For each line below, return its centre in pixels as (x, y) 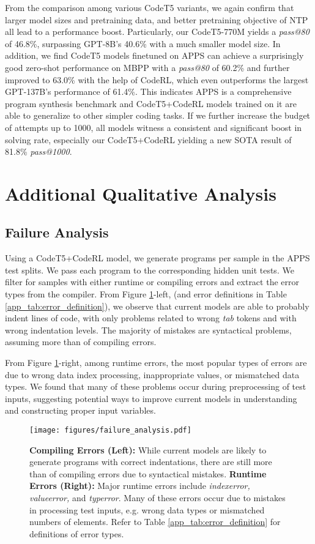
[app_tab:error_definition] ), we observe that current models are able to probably (157, 306)
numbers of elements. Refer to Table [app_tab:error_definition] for (155, 522)
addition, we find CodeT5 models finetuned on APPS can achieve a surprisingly (154, 55)
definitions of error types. (77, 533)
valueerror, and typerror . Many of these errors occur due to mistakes (157, 498)
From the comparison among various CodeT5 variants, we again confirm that (150, 7)
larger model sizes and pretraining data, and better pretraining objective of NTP (157, 19)
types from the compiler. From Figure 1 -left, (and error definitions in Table (146, 294)
